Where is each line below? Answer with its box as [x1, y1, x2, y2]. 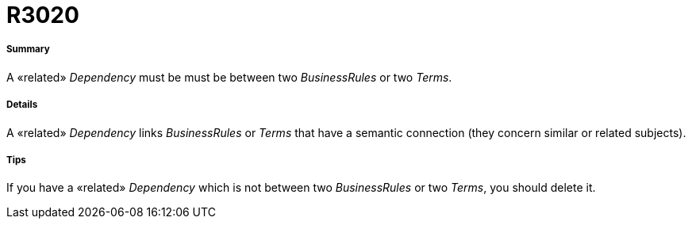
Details [6, 99, 38, 111]
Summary [6, 44, 50, 55]
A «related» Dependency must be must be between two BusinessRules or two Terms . [6, 70, 452, 84]
